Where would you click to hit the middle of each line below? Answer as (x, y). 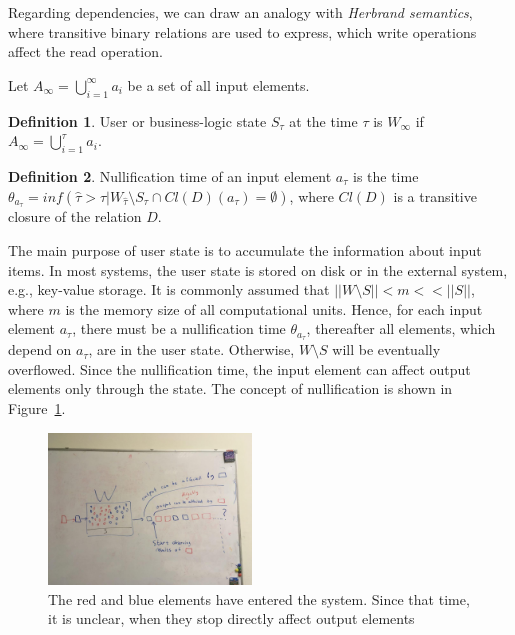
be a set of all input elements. (218, 84)
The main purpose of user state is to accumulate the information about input (245, 250)
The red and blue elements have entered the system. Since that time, (259, 598)
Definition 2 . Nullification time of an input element (170, 175)
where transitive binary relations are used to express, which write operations (242, 31)
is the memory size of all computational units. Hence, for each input (274, 308)
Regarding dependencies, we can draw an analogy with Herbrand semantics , (240, 12)
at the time (323, 120)
